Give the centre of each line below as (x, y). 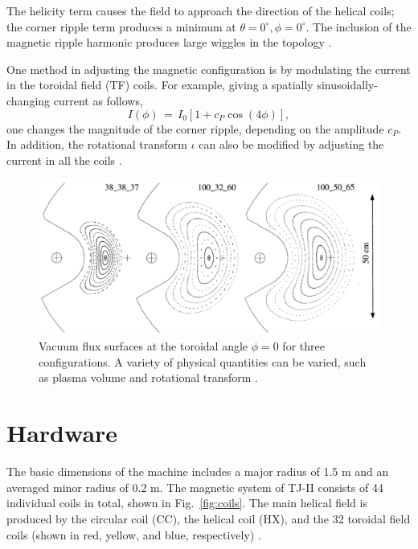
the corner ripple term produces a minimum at (121, 26)
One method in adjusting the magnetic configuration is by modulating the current (209, 69)
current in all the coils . (64, 160)
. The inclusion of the (359, 26)
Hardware (62, 433)
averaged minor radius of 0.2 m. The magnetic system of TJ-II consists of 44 (195, 487)
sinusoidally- (348, 85)
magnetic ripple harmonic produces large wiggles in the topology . (169, 42)
